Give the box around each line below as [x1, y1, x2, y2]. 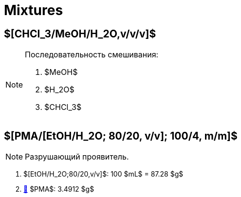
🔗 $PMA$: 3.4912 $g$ [23, 185, 94, 194]
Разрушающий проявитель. [25, 152, 129, 162]
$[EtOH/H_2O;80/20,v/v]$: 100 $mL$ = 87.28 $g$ [23, 170, 184, 179]
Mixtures [4, 2, 63, 18]
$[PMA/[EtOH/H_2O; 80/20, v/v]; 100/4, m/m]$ [4, 129, 238, 142]
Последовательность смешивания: [25, 50, 159, 60]
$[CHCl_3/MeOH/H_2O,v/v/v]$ [4, 27, 156, 40]
